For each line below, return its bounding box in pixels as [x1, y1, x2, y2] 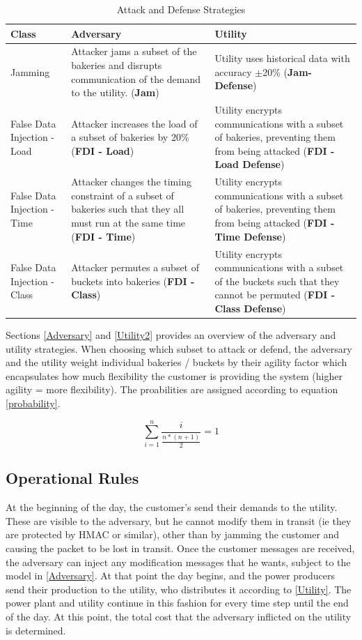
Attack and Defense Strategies [116, 2, 246, 16]
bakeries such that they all [71, 201, 184, 216]
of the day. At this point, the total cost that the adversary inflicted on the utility [6, 609, 352, 623]
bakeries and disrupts [71, 58, 162, 73]
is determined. [6, 623, 66, 637]
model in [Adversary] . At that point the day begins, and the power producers [6, 568, 335, 583]
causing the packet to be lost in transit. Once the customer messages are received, [6, 540, 355, 555]
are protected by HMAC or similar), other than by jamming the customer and [6, 527, 340, 542]
